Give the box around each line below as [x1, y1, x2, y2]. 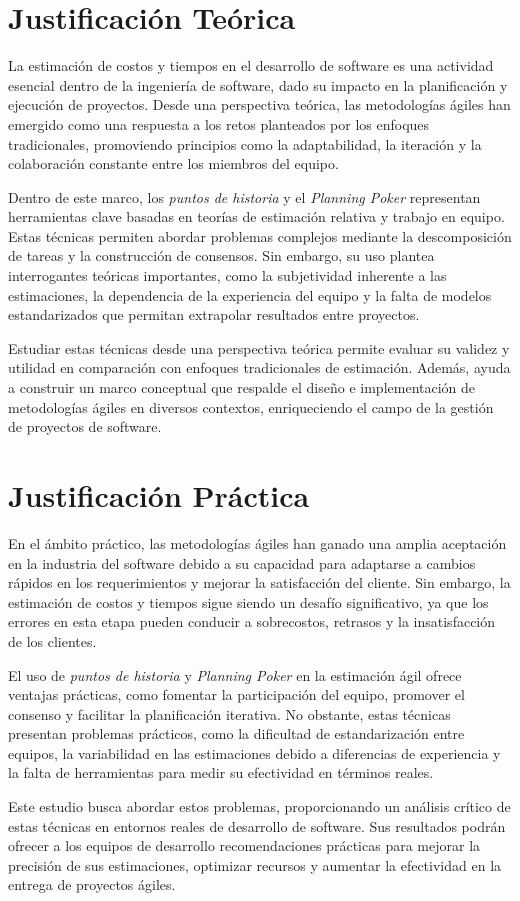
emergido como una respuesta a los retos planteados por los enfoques [8, 113, 430, 134]
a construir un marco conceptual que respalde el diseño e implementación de [8, 377, 476, 398]
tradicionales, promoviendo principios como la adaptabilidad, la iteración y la [8, 133, 482, 154]
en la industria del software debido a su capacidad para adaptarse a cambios [8, 552, 476, 573]
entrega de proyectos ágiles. [8, 874, 176, 895]
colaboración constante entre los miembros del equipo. [8, 153, 339, 174]
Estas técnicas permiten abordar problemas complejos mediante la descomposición [8, 225, 512, 246]
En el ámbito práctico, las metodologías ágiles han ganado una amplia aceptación [8, 532, 507, 553]
